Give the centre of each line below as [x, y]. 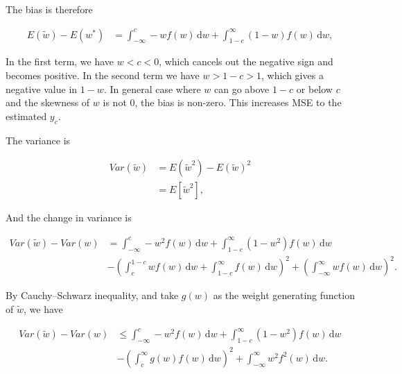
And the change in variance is [69, 218]
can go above [242, 88]
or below [314, 88]
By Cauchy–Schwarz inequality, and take [92, 295]
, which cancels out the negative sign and [246, 61]
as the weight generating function [284, 295]
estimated [26, 116]
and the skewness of [48, 102]
